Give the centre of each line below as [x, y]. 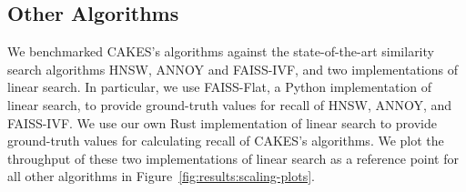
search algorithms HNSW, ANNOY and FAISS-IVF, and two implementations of [233, 69]
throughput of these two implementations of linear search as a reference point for [233, 158]
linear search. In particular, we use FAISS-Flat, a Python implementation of [220, 87]
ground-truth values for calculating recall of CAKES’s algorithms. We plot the [226, 141]
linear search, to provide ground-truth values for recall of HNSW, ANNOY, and [230, 104]
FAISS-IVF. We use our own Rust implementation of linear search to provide [222, 122]
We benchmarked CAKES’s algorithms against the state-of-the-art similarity [221, 51]
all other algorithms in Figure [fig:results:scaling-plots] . [161, 176]
